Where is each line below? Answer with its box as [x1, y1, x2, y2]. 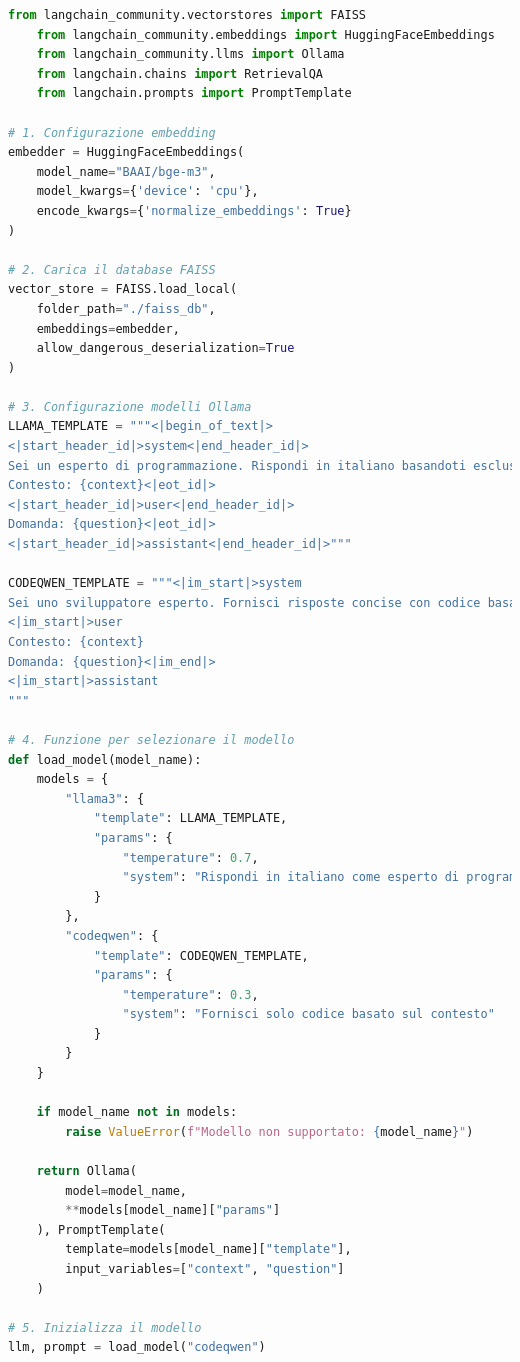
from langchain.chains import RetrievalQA [36, 66, 323, 81]
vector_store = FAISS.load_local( [8, 282, 238, 297]
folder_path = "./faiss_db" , [36, 301, 216, 316]
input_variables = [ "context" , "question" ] [65, 1262, 345, 1276]
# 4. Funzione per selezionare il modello [8, 732, 295, 747]
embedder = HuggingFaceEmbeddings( [8, 145, 245, 160]
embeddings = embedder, [36, 321, 180, 336]
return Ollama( [36, 1164, 137, 1179]
